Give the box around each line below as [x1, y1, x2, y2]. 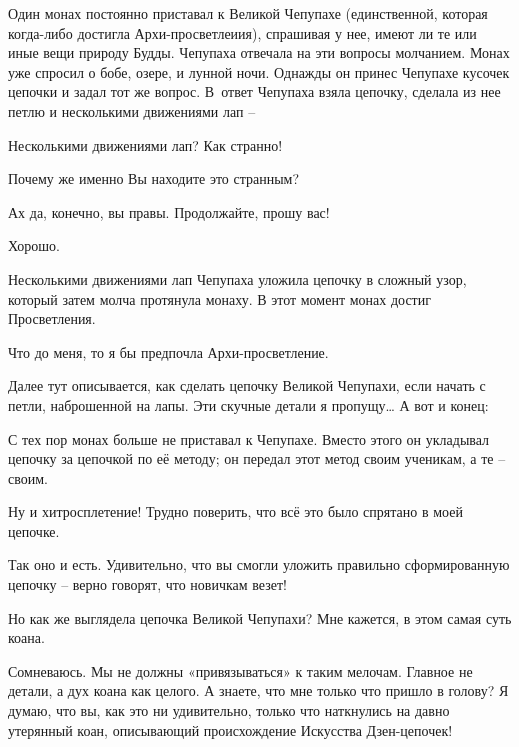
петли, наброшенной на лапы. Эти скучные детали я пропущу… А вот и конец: [8, 394, 489, 415]
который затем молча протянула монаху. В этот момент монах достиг [8, 288, 431, 309]
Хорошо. [8, 235, 60, 256]
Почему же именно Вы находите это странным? [8, 168, 300, 189]
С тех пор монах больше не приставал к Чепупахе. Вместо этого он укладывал [8, 428, 490, 449]
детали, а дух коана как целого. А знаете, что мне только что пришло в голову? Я [8, 680, 509, 701]
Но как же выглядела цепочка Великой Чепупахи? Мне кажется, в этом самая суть [8, 607, 512, 628]
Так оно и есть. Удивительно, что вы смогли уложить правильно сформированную [8, 554, 510, 575]
